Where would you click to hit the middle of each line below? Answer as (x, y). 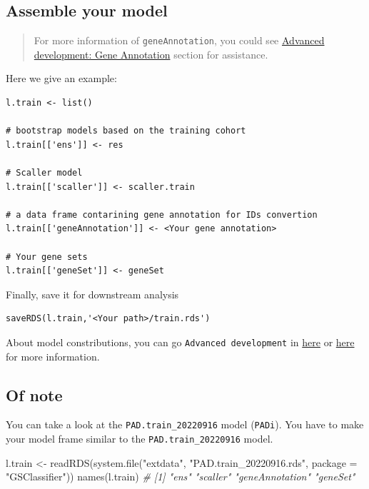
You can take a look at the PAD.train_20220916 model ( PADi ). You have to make (185, 424)
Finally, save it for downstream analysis (92, 294)
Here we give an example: (61, 78)
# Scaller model (44, 173)
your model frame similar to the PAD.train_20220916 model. (140, 439)
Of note (34, 394)
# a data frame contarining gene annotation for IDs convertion (162, 215)
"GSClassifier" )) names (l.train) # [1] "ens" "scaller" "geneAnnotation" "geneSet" (181, 477)
